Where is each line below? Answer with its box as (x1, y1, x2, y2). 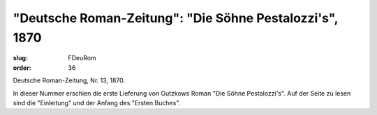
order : (13, 63, 31, 72)
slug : (13, 54, 28, 62)
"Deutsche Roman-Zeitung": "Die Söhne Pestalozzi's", (13, 10, 339, 26)
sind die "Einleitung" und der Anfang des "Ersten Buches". (13, 98, 181, 107)
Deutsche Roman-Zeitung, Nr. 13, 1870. (13, 76, 126, 85)
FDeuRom (68, 54, 97, 62)
